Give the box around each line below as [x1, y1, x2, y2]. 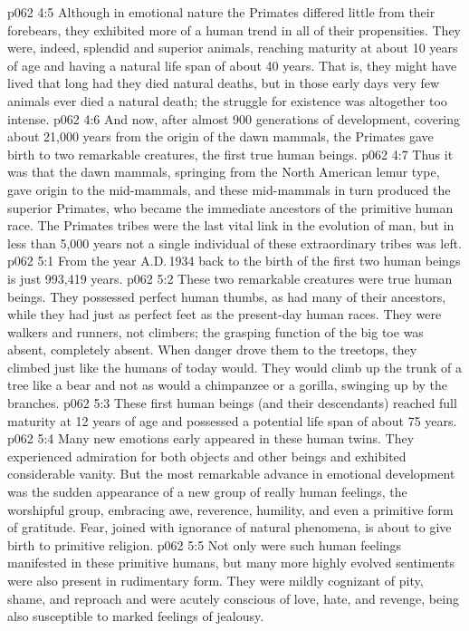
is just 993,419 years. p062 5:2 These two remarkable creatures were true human [7, 268, 453, 287]
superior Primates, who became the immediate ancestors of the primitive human [7, 198, 454, 217]
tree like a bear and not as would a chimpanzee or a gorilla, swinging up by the [7, 375, 448, 394]
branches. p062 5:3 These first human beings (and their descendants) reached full [7, 393, 457, 413]
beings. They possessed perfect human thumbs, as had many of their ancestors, [7, 286, 446, 306]
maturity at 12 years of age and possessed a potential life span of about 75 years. [7, 411, 457, 430]
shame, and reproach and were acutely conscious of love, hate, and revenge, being [7, 588, 459, 607]
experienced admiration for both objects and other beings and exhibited [7, 446, 407, 465]
